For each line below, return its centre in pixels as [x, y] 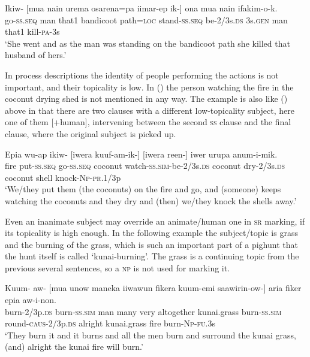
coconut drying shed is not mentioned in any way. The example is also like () [146, 99]
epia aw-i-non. [31, 300]
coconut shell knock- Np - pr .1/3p [63, 177]
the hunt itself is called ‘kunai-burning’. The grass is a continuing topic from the [152, 256]
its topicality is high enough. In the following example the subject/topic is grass [151, 233]
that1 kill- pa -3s [32, 31]
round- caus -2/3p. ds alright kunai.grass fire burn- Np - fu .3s [110, 323]
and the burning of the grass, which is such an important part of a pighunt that [151, 244]
